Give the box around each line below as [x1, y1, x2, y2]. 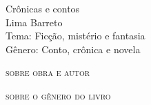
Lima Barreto [6, 15, 63, 29]
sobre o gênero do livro [6, 88, 111, 102]
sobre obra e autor [6, 65, 90, 79]
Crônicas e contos [6, 1, 80, 15]
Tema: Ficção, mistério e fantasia [6, 28, 145, 43]
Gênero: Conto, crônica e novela [6, 41, 141, 56]
